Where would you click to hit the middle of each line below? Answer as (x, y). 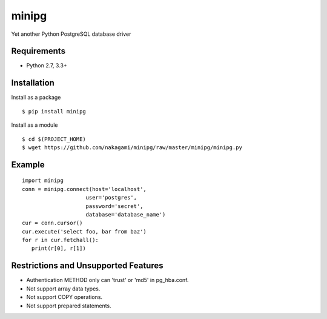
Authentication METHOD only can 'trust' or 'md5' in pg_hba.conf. (107, 280)
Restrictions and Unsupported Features (87, 266)
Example (28, 165)
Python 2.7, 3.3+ (47, 65)
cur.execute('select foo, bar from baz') (84, 231)
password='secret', (114, 206)
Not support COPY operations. (64, 297)
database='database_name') (126, 214)
